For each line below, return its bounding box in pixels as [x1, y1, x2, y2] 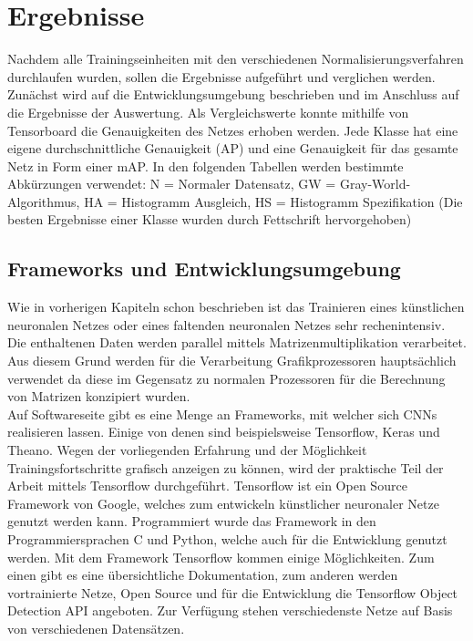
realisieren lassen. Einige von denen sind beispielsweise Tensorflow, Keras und [7, 422, 440, 441]
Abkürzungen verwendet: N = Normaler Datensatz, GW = [7, 174, 336, 193]
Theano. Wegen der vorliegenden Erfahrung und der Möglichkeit [7, 440, 367, 460]
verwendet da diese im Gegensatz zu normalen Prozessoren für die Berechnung [7, 368, 446, 388]
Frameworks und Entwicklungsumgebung [7, 254, 401, 283]
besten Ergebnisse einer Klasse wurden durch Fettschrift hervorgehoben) [7, 210, 412, 229]
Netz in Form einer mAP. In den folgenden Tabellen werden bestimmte [7, 156, 404, 175]
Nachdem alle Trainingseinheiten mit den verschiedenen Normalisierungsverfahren [7, 49, 464, 68]
